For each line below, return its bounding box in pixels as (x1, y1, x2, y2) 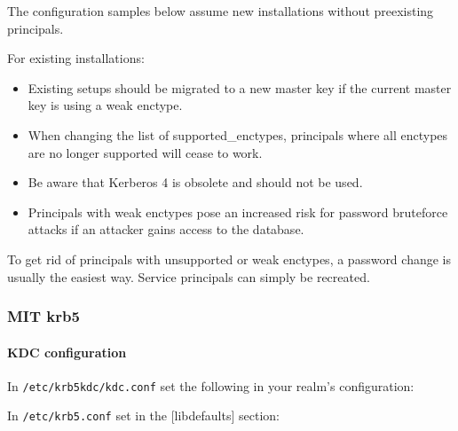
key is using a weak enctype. (28, 96, 183, 114)
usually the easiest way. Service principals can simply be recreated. (7, 267, 370, 286)
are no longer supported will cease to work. (28, 143, 263, 161)
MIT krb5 (7, 305, 80, 327)
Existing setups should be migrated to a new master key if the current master (28, 78, 452, 97)
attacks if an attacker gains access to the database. (28, 220, 304, 239)
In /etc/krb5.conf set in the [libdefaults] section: (7, 406, 280, 425)
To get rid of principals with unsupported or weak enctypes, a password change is (7, 249, 451, 268)
